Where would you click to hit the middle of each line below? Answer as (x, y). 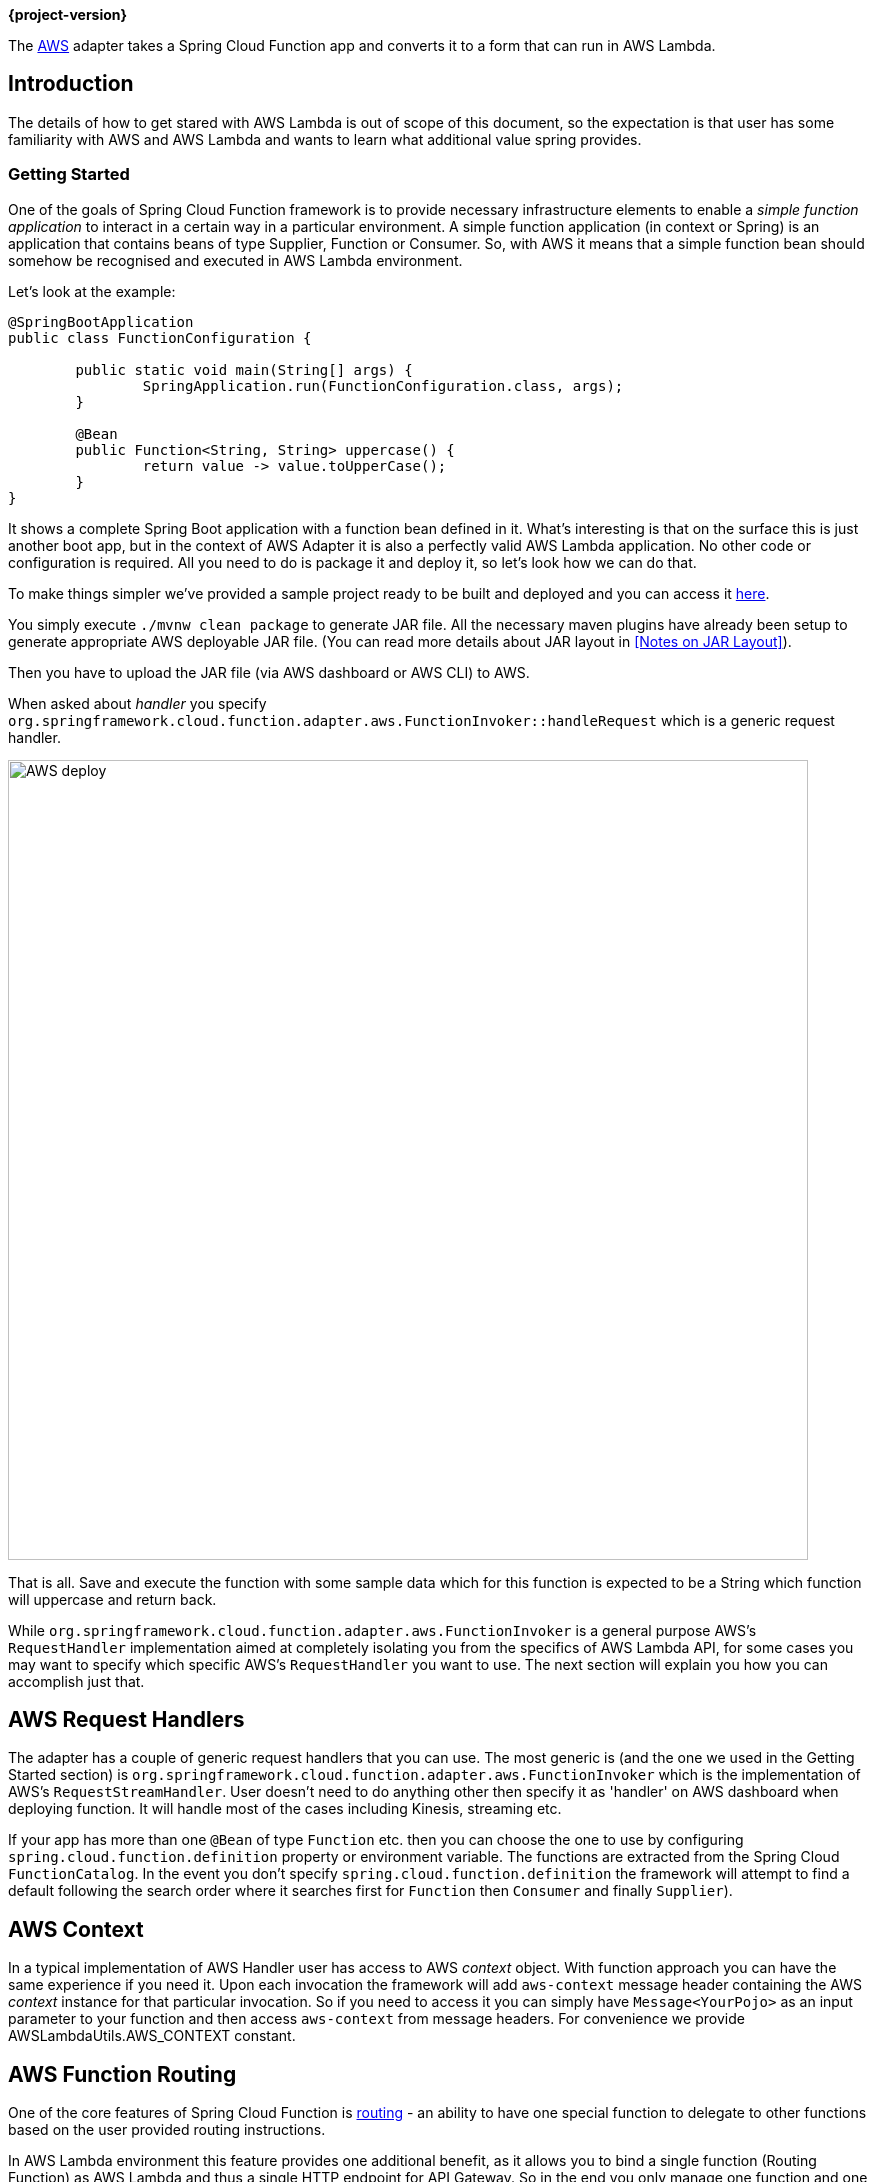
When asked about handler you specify (137, 703)
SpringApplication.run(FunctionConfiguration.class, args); (383, 385)
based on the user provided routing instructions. (167, 2130)
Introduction (71, 84)
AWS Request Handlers (126, 1720)
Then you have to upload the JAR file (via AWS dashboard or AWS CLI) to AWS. (269, 672)
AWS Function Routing (122, 2074)
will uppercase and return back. (112, 1599)
